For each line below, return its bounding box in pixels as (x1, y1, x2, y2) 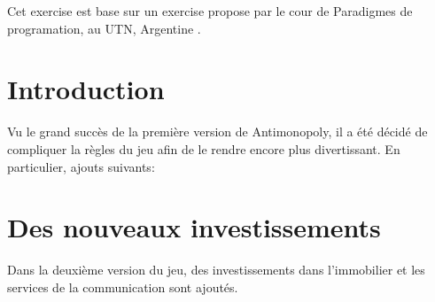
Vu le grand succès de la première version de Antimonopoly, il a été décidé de (7, 122, 428, 141)
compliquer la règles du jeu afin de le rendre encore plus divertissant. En (7, 139, 400, 158)
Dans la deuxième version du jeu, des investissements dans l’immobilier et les (7, 260, 425, 279)
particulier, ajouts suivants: (7, 157, 155, 175)
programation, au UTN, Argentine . (7, 19, 201, 37)
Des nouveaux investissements (7, 209, 381, 245)
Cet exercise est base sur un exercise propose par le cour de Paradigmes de (7, 2, 413, 19)
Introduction (7, 71, 165, 107)
